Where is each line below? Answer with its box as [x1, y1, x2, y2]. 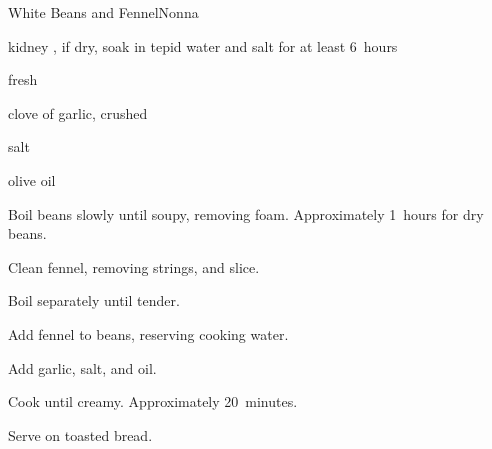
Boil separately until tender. [8, 290, 180, 311]
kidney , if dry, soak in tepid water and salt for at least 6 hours [8, 35, 398, 56]
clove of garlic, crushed [8, 102, 148, 123]
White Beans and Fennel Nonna [8, 2, 199, 22]
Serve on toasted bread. [8, 424, 153, 445]
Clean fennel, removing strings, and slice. [8, 256, 260, 277]
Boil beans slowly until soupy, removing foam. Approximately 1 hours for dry [8, 203, 484, 224]
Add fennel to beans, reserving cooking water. [8, 323, 289, 344]
